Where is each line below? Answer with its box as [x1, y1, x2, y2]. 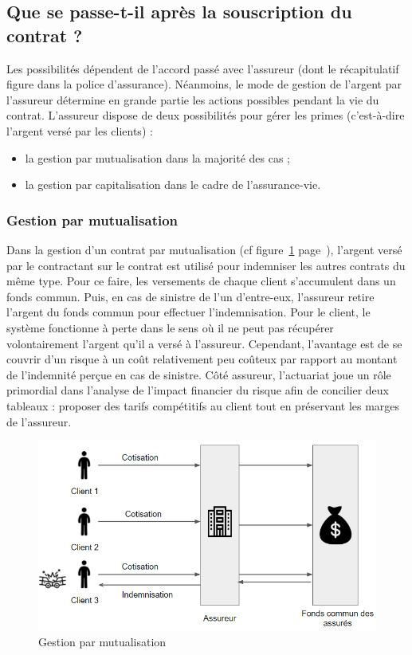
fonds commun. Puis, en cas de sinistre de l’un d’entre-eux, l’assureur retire [6, 288, 375, 304]
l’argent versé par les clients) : [6, 122, 153, 139]
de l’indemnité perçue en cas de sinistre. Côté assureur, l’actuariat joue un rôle [6, 366, 391, 382]
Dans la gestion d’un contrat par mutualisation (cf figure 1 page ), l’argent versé [6, 241, 402, 257]
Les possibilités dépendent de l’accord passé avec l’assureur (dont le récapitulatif [6, 60, 399, 76]
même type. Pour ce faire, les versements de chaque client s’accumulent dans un [6, 273, 396, 289]
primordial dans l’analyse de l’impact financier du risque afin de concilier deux [6, 382, 389, 398]
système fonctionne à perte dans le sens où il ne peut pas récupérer [6, 319, 334, 335]
